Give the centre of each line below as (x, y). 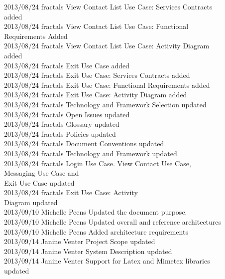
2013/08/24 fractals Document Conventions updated (84, 143)
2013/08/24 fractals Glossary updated (62, 124)
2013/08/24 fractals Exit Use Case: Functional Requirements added (107, 85)
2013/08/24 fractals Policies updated (60, 134)
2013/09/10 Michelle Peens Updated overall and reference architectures (113, 222)
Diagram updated (31, 202)
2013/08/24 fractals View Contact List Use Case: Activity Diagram (107, 46)
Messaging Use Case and (42, 173)
